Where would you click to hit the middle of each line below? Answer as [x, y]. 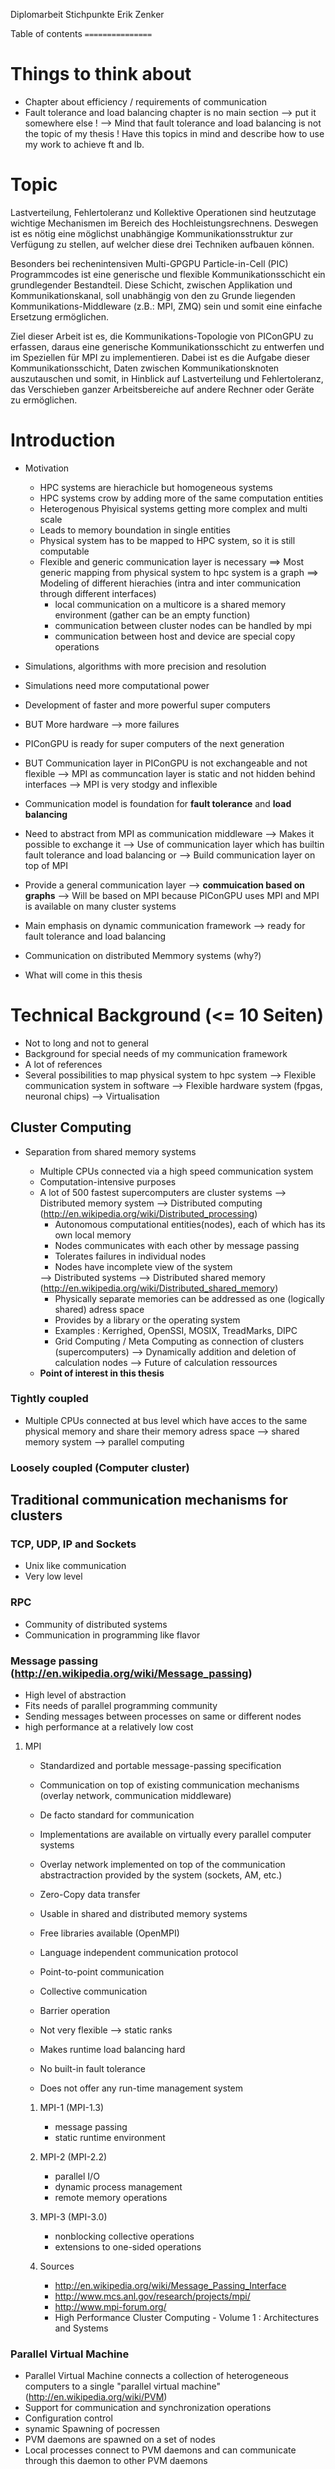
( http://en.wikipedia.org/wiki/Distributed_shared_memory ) [159, 1288]
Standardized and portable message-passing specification [160, 1766]
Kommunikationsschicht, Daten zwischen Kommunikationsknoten [145, 368]
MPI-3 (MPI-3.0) [73, 2217]
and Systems [81, 2328]
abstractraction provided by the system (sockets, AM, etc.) [161, 1875]
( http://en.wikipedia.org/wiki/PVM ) [96, 2397]
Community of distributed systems [96, 1624]
